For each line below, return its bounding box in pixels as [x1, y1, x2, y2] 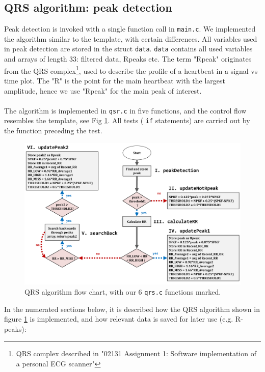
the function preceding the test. [4, 125, 102, 136]
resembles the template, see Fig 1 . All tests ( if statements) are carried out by [4, 115, 250, 126]
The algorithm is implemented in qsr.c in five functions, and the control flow [4, 105, 247, 116]
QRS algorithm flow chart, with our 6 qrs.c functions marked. [24, 286, 221, 297]
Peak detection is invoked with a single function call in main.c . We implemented [4, 23, 256, 34]
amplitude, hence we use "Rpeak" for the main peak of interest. [4, 85, 202, 96]
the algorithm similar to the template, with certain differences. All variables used [4, 33, 257, 44]
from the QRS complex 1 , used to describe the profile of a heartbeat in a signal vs [4, 64, 258, 76]
